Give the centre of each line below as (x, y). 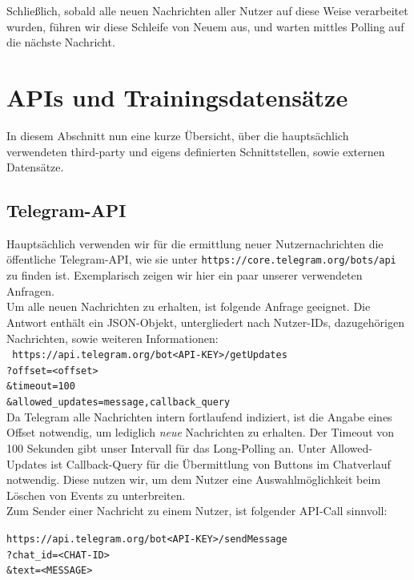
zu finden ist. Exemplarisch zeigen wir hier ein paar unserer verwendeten (185, 275)
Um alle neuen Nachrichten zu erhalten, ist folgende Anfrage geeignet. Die (189, 306)
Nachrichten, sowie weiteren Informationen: (113, 338)
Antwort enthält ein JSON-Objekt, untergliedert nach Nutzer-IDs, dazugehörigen (205, 322)
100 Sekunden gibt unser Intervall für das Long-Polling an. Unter (166, 447)
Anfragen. (30, 290)
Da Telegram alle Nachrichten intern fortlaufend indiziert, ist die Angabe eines (199, 416)
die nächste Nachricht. (61, 42)
